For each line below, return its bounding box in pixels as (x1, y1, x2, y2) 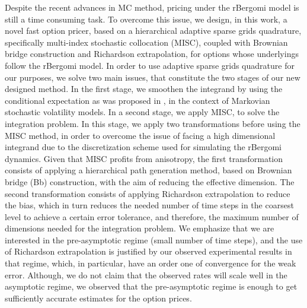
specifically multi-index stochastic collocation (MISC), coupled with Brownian (5, 36, 288, 48)
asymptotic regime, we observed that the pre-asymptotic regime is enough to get (5, 280, 298, 293)
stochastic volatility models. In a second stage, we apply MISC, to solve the (5, 106, 280, 118)
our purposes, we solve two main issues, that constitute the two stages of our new (5, 71, 300, 83)
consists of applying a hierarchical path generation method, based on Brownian (5, 164, 292, 176)
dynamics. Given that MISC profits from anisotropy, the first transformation (5, 152, 283, 164)
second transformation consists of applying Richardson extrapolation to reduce (5, 187, 290, 199)
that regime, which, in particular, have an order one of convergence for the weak (5, 257, 296, 269)
